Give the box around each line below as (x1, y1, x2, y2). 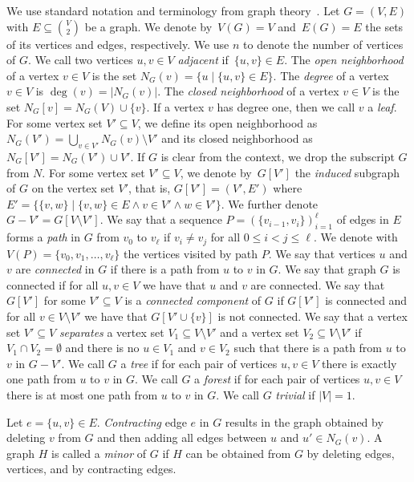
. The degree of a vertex (273, 67, 389, 83)
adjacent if (177, 51, 229, 68)
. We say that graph (278, 261, 376, 277)
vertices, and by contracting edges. (6, 460, 177, 477)
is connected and (325, 292, 408, 309)
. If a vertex (146, 98, 205, 115)
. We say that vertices (268, 245, 375, 261)
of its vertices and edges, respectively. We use (6, 35, 229, 52)
